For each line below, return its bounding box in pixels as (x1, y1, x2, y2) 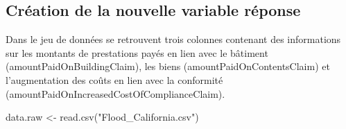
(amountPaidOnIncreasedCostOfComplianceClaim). (6, 86, 225, 101)
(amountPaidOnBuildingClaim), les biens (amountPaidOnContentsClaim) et (6, 59, 330, 74)
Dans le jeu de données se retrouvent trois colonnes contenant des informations (6, 32, 341, 46)
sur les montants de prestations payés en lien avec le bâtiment (6, 45, 268, 60)
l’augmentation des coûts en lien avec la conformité (6, 72, 223, 87)
